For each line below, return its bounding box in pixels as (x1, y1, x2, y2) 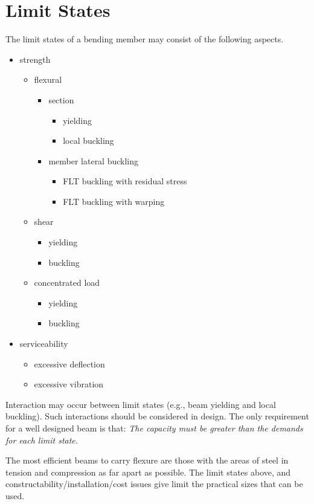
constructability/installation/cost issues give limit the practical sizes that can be (5, 477, 303, 490)
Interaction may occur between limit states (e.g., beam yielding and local (5, 398, 276, 410)
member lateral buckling (48, 154, 139, 167)
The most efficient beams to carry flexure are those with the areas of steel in (5, 454, 289, 467)
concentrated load (34, 276, 100, 289)
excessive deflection (34, 357, 105, 370)
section (48, 93, 74, 106)
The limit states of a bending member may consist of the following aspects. (5, 33, 284, 45)
